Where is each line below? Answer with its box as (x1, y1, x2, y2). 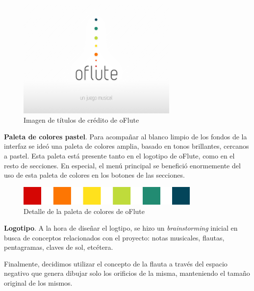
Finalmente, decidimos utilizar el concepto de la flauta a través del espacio (4, 258, 228, 268)
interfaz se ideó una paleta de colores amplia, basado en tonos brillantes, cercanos (4, 141, 249, 151)
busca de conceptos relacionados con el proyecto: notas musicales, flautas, (4, 232, 225, 242)
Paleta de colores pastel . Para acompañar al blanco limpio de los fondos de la (4, 131, 247, 141)
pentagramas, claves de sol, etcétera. (4, 242, 113, 252)
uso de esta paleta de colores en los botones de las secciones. (4, 170, 185, 180)
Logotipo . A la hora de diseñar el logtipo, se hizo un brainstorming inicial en (4, 222, 238, 233)
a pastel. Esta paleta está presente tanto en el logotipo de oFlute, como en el (4, 150, 235, 160)
